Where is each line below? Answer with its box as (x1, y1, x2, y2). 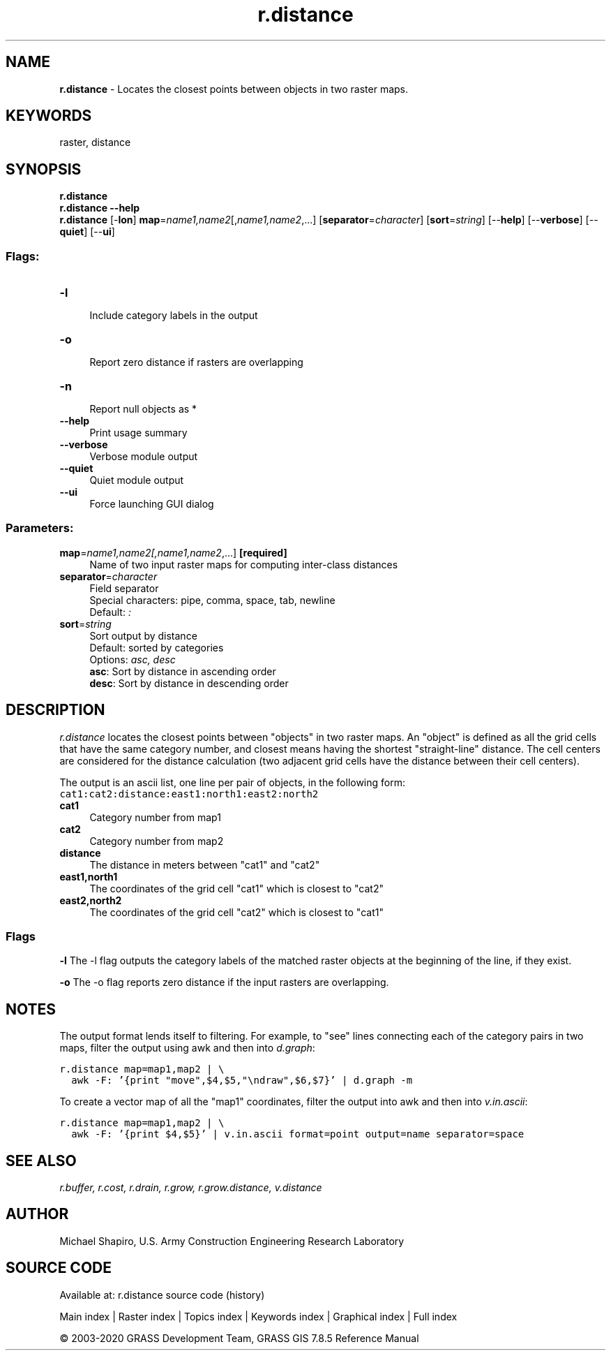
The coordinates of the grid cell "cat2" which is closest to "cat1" (89, 906, 384, 918)
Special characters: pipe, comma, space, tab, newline (89, 594, 335, 606)
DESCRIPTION (6, 701, 105, 719)
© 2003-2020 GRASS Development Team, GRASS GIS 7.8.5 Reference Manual (59, 1332, 419, 1344)
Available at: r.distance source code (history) (59, 1288, 265, 1301)
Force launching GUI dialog (89, 498, 214, 510)
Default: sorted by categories (89, 641, 224, 654)
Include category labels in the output (89, 309, 258, 322)
